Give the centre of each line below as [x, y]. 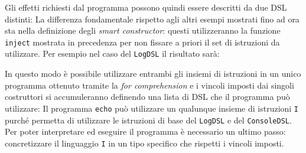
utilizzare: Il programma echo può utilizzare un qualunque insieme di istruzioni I [152, 108]
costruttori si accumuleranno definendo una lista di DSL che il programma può [147, 97]
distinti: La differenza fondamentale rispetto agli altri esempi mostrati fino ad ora [152, 19]
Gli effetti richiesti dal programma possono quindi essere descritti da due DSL [146, 7]
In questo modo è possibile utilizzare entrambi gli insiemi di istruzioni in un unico [153, 74]
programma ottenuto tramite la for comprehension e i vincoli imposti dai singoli [149, 85]
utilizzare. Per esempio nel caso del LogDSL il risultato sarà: [112, 53]
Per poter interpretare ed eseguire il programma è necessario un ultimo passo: [145, 131]
